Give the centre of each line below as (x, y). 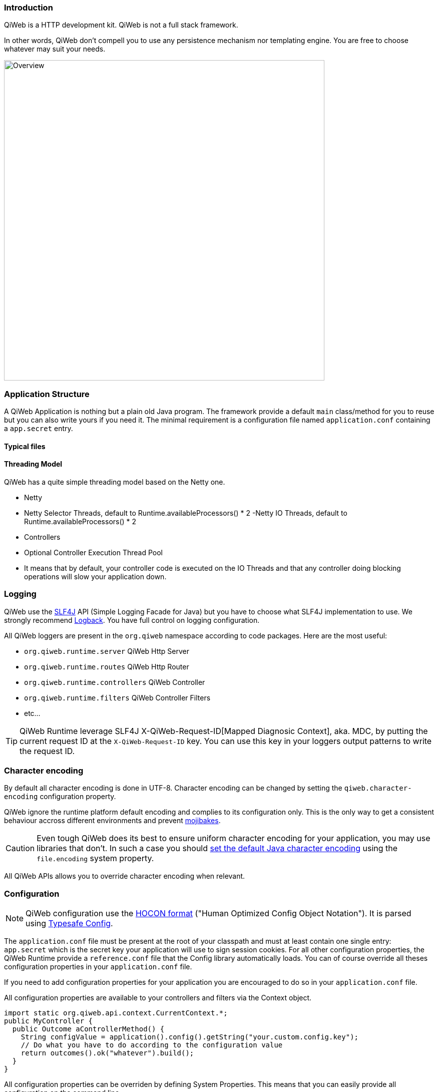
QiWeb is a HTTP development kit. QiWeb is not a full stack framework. (121, 25)
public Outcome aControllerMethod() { (88, 1029)
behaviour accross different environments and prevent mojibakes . (112, 821)
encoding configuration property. (60, 797)
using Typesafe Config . (69, 924)
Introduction (29, 8)
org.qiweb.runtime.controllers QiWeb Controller (115, 682)
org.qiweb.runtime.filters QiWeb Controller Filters (117, 697)
